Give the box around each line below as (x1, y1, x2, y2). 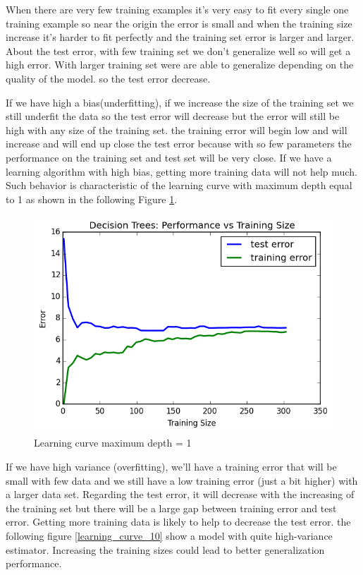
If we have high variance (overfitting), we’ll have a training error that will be (6, 459, 337, 474)
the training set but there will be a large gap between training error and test (6, 500, 337, 515)
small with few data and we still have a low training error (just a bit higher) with (6, 473, 358, 488)
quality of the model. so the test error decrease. (6, 71, 211, 85)
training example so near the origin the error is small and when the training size (6, 16, 352, 30)
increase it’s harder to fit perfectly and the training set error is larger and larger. (6, 30, 355, 44)
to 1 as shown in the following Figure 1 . (6, 191, 178, 206)
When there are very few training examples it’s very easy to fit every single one (6, 2, 349, 16)
